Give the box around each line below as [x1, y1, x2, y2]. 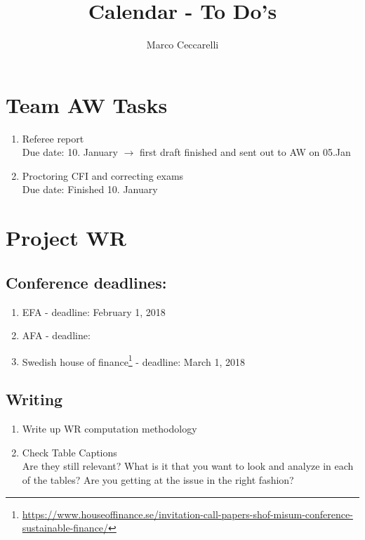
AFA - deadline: [22, 328, 91, 343]
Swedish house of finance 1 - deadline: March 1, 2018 [22, 352, 245, 369]
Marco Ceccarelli [146, 37, 219, 52]
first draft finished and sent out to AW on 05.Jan [140, 145, 351, 159]
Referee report [22, 131, 84, 145]
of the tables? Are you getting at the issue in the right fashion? [22, 473, 294, 487]
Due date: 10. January [22, 145, 118, 159]
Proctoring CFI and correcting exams [22, 168, 184, 183]
